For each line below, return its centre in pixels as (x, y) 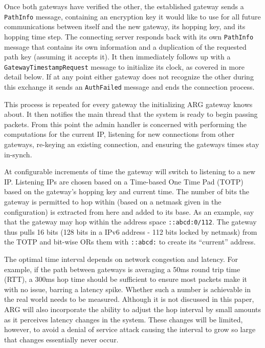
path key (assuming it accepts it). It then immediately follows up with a (117, 57)
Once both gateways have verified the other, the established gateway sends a (124, 6)
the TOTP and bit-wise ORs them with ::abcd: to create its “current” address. (130, 242)
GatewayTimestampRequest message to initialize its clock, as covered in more (124, 66)
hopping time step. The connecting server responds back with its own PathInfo (129, 36)
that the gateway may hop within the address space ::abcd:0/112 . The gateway (130, 222)
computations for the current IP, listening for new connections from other (119, 134)
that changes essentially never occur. (61, 339)
